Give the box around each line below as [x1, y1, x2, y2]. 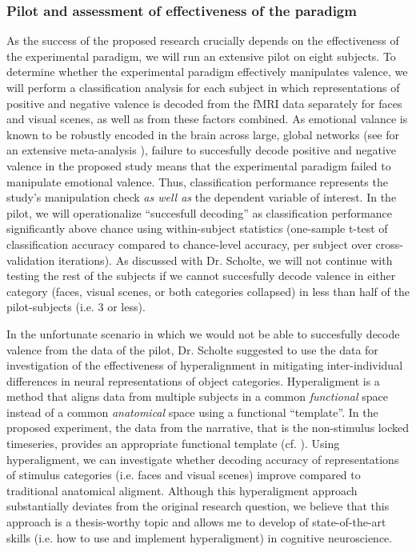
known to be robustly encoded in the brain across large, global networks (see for [6, 126, 400, 142]
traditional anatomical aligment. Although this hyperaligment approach [6, 482, 358, 498]
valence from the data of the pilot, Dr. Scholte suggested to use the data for [6, 341, 378, 358]
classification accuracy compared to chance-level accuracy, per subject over [6, 235, 372, 252]
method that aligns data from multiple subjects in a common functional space [6, 388, 388, 405]
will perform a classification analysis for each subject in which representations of [6, 79, 400, 95]
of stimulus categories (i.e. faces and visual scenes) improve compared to [6, 466, 361, 483]
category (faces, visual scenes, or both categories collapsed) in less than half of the [6, 282, 410, 299]
